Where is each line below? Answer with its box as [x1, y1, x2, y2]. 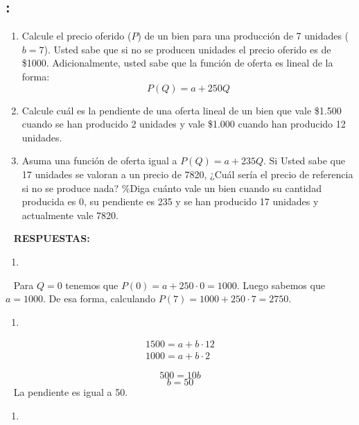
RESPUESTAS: [13, 231, 90, 245]
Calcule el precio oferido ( [21, 28, 132, 43]
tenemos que [65, 277, 119, 292]
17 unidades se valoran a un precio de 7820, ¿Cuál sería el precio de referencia [21, 166, 353, 181]
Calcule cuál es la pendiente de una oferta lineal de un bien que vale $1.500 [21, 103, 342, 117]
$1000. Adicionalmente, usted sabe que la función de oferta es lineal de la [21, 55, 333, 70]
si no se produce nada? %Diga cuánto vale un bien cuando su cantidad [21, 180, 322, 195]
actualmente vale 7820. [21, 207, 119, 222]
